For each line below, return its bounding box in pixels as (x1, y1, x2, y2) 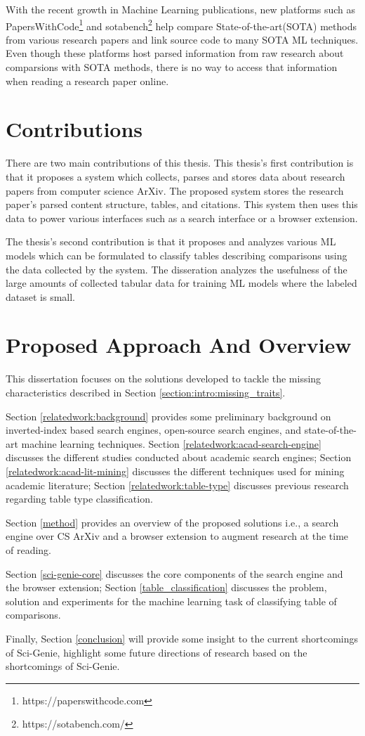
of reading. (6, 542, 52, 557)
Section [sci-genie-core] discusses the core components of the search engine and (6, 566, 343, 581)
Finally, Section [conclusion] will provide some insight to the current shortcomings (6, 631, 359, 645)
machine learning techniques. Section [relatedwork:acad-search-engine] (21, 436, 321, 451)
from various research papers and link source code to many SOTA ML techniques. (6, 32, 359, 46)
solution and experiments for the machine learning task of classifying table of (6, 593, 337, 608)
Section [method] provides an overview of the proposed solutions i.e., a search (6, 515, 339, 529)
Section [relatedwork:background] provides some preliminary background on (6, 408, 331, 423)
